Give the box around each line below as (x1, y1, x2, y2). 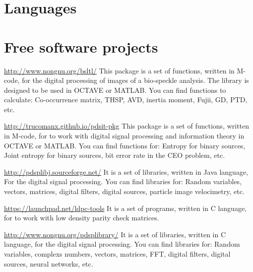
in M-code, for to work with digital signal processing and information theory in (4, 131, 245, 141)
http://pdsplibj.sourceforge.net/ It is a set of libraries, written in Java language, (4, 166, 249, 177)
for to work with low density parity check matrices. (4, 212, 159, 223)
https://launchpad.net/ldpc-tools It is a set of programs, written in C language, (4, 203, 247, 213)
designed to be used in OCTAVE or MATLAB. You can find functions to (4, 84, 226, 95)
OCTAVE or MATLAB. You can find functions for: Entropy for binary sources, (4, 140, 246, 150)
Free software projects (4, 36, 158, 57)
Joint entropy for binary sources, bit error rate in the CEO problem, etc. (4, 150, 225, 160)
